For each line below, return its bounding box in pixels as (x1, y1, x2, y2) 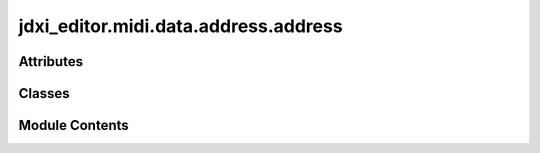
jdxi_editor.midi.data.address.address (18, 15, 344, 37)
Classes (18, 85, 70, 102)
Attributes (18, 53, 84, 70)
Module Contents (18, 117, 129, 134)
